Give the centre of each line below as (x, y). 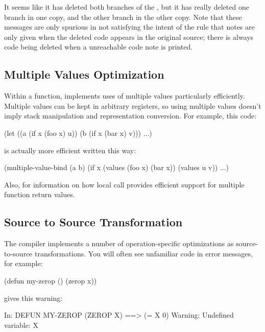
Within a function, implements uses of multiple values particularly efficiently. (125, 96)
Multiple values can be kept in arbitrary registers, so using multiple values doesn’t (133, 105)
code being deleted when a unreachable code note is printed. (99, 47)
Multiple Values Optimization (84, 74)
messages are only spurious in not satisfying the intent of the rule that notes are (129, 27)
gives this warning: (33, 298)
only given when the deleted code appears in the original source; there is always (129, 37)
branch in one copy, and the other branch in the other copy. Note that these (123, 17)
